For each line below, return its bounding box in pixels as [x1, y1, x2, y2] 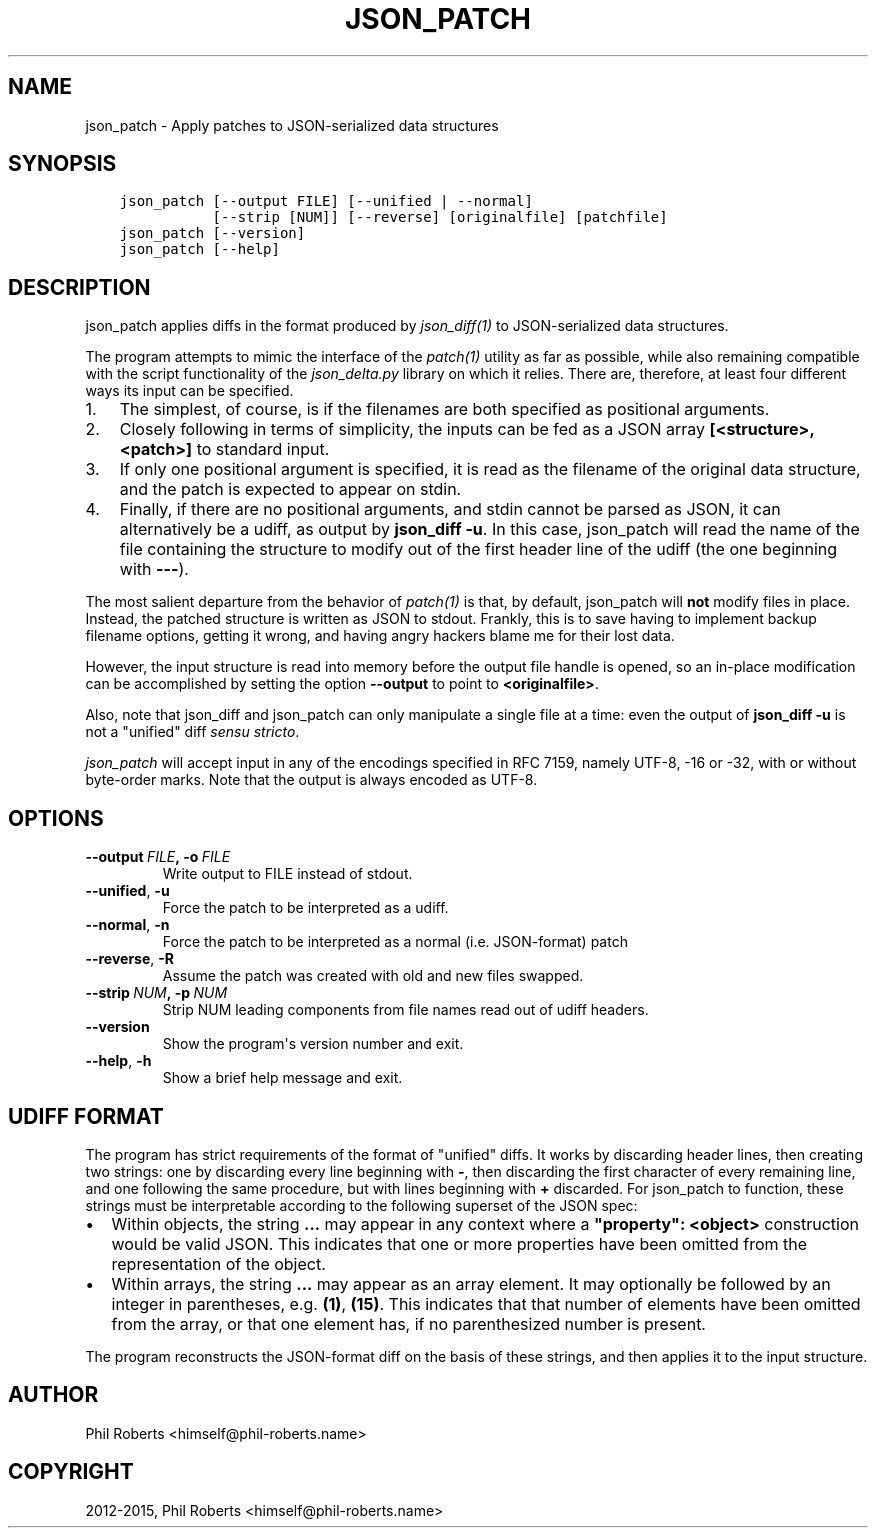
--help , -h [85, 1052, 152, 1070]
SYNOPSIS [8, 151, 117, 177]
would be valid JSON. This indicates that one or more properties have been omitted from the [111, 1233, 808, 1254]
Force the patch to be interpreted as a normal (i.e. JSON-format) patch [162, 933, 628, 951]
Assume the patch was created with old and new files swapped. [162, 967, 584, 985]
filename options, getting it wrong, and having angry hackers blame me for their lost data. [85, 627, 675, 645]
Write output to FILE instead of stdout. [162, 865, 413, 883]
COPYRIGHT [8, 1459, 134, 1485]
